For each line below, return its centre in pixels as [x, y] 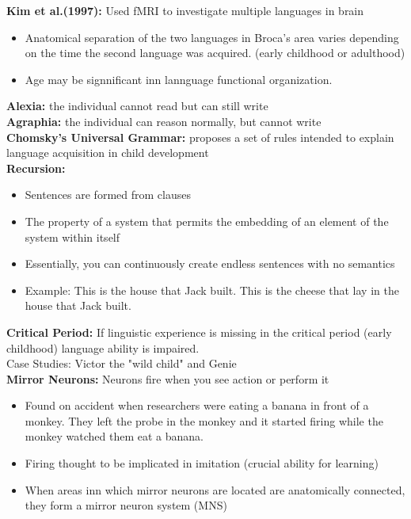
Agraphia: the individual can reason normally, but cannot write [164, 121]
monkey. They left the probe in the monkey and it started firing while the [204, 420]
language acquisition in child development [108, 153]
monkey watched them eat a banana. [114, 436]
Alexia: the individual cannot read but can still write [137, 106]
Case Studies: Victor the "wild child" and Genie [122, 363]
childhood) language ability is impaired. [103, 347]
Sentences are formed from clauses [108, 195]
